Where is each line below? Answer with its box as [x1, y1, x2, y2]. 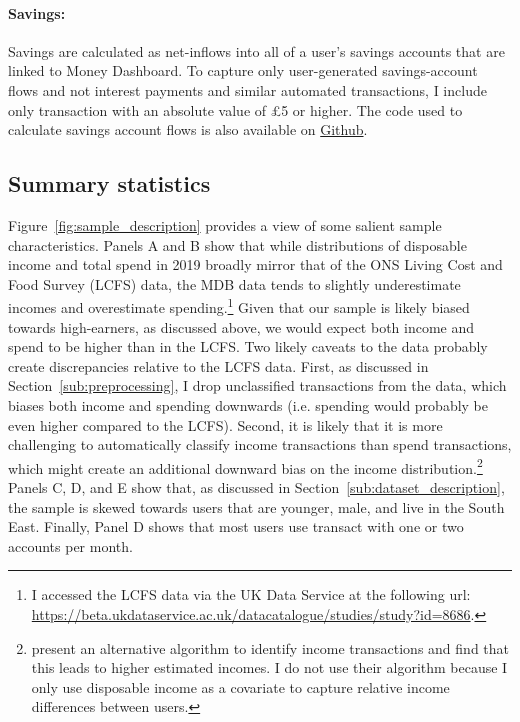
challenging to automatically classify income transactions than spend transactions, [8, 434, 512, 455]
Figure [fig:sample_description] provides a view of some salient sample [8, 214, 442, 235]
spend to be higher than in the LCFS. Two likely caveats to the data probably [8, 336, 488, 357]
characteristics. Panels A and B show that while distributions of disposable [8, 234, 467, 255]
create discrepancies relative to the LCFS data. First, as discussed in [8, 355, 429, 376]
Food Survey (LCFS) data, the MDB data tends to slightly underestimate [8, 273, 461, 294]
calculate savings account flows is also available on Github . [8, 119, 368, 140]
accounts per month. [8, 535, 133, 556]
